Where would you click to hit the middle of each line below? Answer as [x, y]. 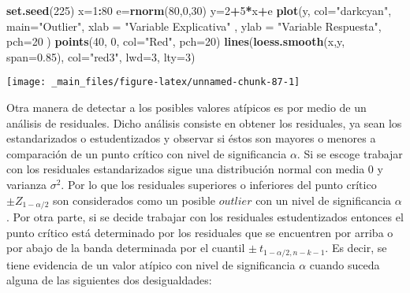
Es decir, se [359, 248]
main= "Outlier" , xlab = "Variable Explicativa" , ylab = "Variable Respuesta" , [194, 26]
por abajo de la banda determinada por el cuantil [126, 248]
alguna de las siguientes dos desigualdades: [109, 280]
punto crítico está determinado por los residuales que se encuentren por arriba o [200, 232]
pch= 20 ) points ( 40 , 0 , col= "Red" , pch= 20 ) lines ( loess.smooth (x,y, [176, 41]
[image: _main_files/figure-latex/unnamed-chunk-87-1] [153, 82]
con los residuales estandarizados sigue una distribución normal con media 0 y [195, 169]
